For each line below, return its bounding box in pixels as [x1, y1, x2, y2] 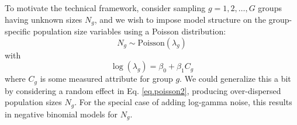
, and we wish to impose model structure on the [94, 13, 266, 25]
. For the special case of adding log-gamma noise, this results [74, 96, 292, 108]
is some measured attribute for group [40, 72, 173, 85]
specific [5, 25, 31, 37]
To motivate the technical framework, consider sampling [5, 2, 206, 13]
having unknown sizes [5, 13, 82, 25]
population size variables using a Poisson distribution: [33, 25, 226, 37]
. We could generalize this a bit [179, 72, 291, 85]
